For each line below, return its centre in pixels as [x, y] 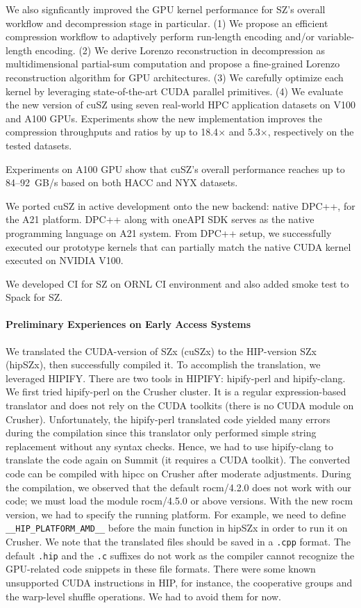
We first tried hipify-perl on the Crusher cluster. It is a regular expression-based [176, 392]
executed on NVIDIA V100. [65, 260]
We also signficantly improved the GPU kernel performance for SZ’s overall [166, 9]
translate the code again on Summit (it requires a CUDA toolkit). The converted [178, 460]
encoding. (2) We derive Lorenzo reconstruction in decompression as [180, 50]
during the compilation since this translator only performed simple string [161, 433]
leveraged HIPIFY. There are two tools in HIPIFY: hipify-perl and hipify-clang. [176, 378]
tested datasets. [39, 145]
